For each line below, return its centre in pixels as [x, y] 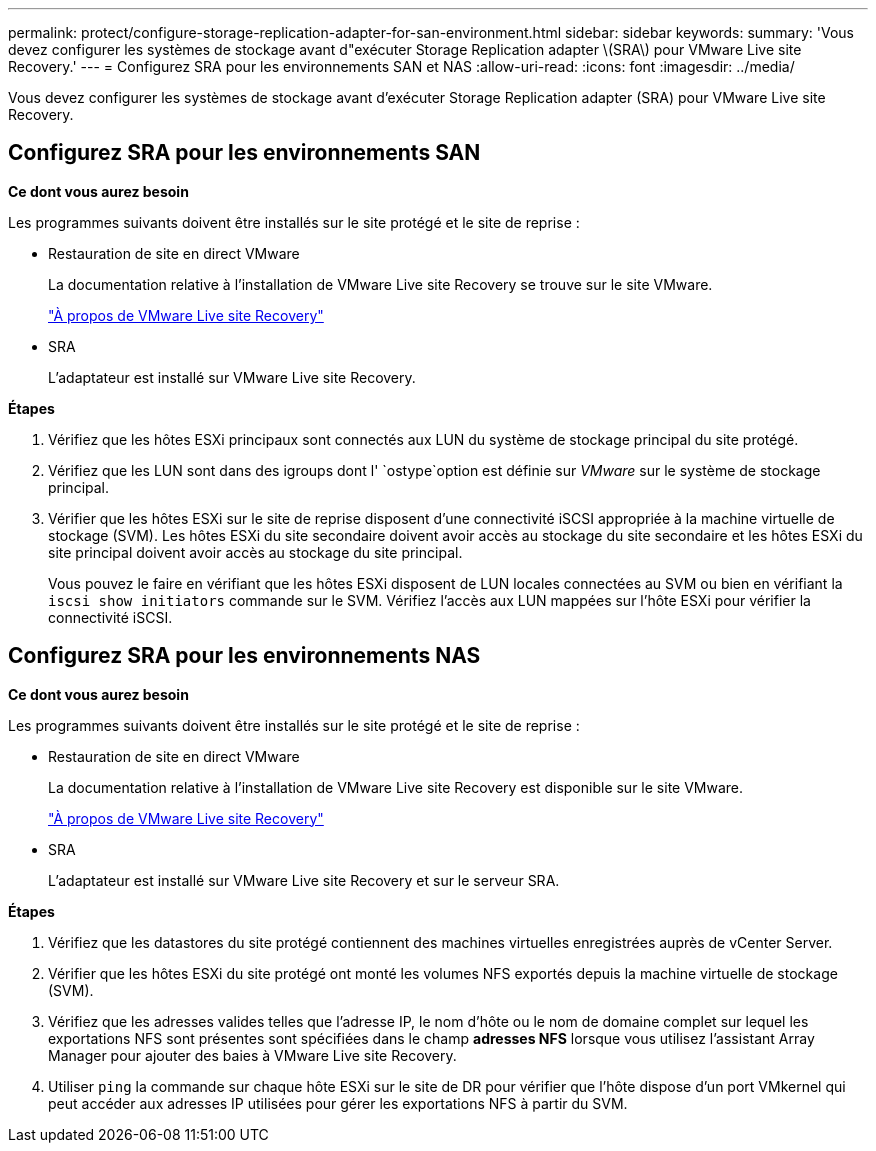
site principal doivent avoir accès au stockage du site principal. [255, 552]
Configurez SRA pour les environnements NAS [244, 656]
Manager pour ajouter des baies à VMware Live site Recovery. [252, 1055]
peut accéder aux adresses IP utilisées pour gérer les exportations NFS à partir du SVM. [338, 1103]
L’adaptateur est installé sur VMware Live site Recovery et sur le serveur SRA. [304, 880]
